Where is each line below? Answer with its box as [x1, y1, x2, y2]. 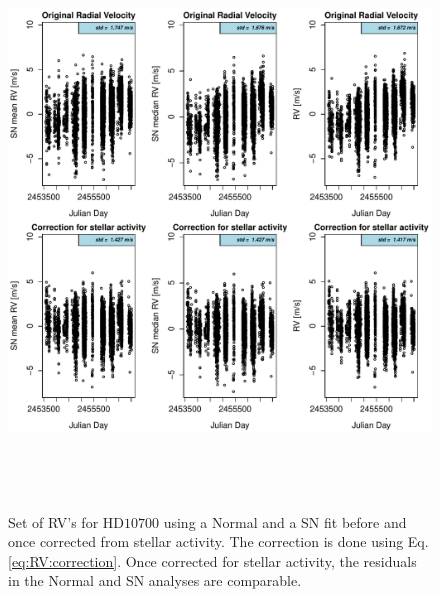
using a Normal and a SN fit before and [163, 511, 407, 532]
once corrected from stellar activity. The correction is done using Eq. [8, 531, 429, 552]
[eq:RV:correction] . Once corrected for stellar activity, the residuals [8, 550, 417, 571]
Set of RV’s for [8, 511, 99, 532]
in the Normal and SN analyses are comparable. [8, 570, 302, 591]
